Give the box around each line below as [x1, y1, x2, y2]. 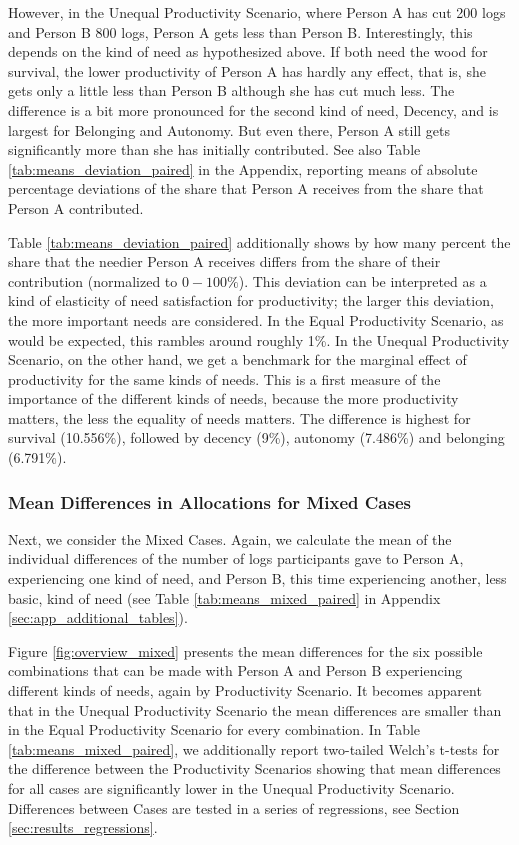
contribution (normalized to [8, 270, 178, 291]
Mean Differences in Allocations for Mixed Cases [8, 489, 411, 514]
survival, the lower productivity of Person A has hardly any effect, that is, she [8, 60, 486, 81]
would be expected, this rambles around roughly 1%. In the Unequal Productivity [8, 329, 510, 350]
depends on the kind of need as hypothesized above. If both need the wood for [8, 41, 488, 62]
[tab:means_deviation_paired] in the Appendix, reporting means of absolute [8, 158, 478, 179]
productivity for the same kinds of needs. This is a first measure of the [8, 368, 441, 389]
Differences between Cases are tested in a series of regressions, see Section [8, 797, 460, 818]
